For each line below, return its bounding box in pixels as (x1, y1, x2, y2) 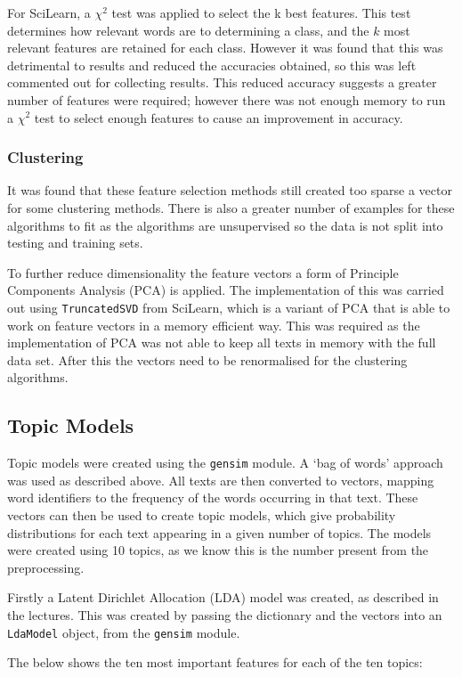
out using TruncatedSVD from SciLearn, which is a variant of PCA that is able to (7, 298, 450, 316)
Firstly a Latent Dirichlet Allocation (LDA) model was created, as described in (7, 588, 439, 607)
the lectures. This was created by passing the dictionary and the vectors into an (7, 605, 442, 624)
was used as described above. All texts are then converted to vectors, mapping (7, 470, 434, 489)
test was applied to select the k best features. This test (111, 4, 411, 21)
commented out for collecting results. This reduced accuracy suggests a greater (7, 73, 437, 92)
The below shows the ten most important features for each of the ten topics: (7, 653, 423, 672)
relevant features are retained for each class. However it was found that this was (7, 38, 443, 57)
